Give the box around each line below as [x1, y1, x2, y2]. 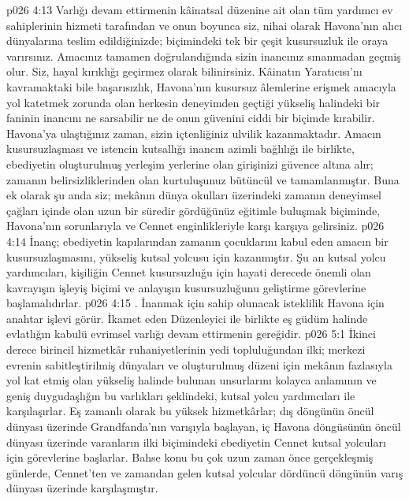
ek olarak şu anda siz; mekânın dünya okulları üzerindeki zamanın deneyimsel [6, 187, 381, 203]
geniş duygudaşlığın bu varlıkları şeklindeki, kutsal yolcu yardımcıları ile [6, 387, 355, 403]
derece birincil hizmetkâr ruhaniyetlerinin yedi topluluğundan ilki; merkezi [6, 341, 366, 358]
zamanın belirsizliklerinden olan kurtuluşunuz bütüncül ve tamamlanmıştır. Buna [6, 171, 400, 187]
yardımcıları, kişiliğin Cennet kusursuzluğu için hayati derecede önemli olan [6, 264, 371, 280]
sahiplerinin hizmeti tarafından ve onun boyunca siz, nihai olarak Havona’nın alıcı [6, 17, 403, 33]
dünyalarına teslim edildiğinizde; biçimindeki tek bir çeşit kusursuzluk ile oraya [6, 32, 389, 49]
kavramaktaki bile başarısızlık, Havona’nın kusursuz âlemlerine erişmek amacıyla [6, 78, 396, 95]
